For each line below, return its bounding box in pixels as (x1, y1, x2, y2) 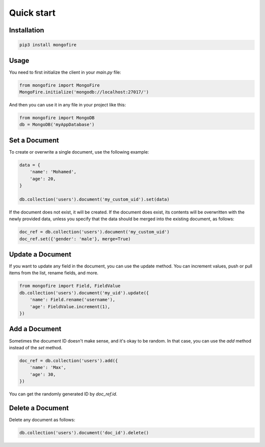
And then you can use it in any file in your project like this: (9, 102, 126, 108)
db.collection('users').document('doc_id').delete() (19, 430, 149, 435)
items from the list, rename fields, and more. (9, 270, 99, 276)
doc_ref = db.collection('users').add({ (19, 358, 118, 363)
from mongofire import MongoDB (19, 115, 95, 120)
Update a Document (9, 250, 72, 259)
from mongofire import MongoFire (19, 82, 100, 88)
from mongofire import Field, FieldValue (19, 283, 121, 289)
